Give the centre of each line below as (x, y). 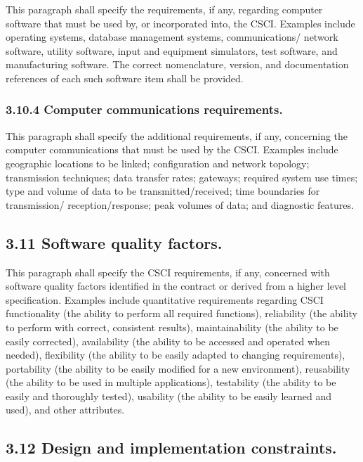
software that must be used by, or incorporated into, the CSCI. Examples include (180, 23)
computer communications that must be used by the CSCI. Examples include (172, 149)
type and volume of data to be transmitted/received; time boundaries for (163, 191)
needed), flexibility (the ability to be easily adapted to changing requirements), (176, 355)
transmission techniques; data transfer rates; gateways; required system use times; (182, 177)
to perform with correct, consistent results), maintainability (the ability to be (172, 327)
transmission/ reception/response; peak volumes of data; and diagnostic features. (180, 204)
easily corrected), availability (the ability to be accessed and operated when (168, 341)
